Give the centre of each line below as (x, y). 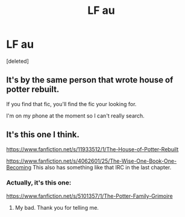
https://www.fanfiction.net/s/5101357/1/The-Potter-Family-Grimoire (89, 196)
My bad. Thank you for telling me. (57, 207)
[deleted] (17, 61)
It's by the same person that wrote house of (90, 80)
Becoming (19, 167)
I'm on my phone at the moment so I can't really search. (75, 116)
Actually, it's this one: (39, 183)
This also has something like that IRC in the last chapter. (102, 167)
